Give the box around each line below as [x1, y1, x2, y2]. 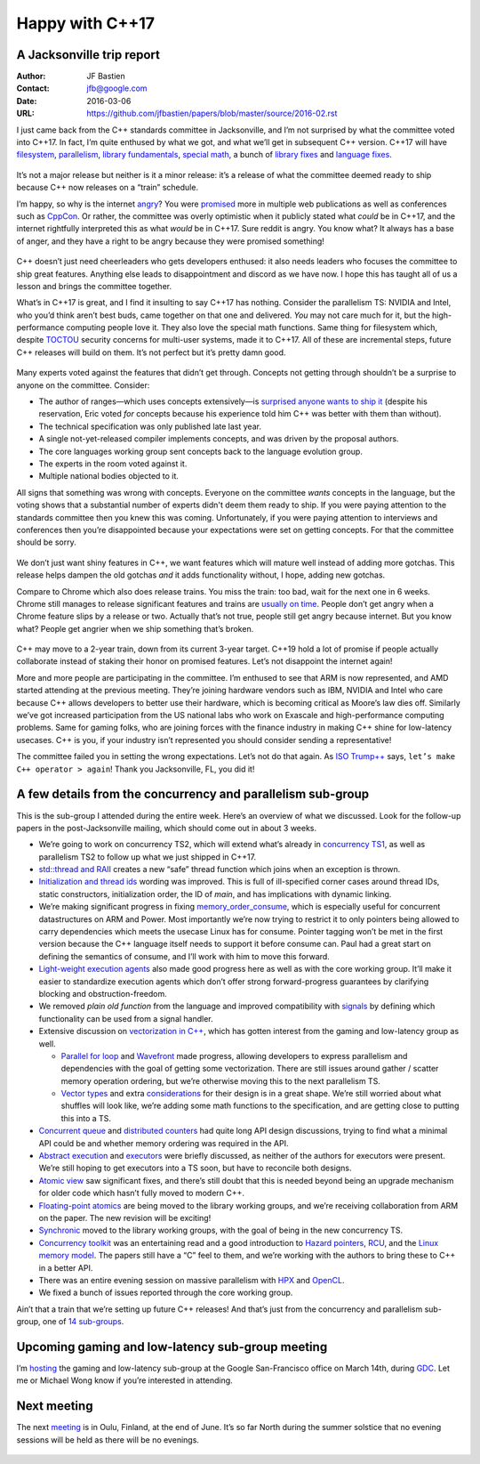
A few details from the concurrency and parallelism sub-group [16, 787, 369, 802]
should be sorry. [16, 537, 76, 547]
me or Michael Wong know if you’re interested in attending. [16, 1375, 233, 1386]
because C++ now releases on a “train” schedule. [16, 182, 199, 193]
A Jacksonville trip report [16, 47, 160, 62]
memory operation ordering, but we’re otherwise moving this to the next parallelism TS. [60, 1075, 381, 1086]
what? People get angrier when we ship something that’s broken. [16, 623, 254, 634]
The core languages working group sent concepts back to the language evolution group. [38, 446, 364, 457]
